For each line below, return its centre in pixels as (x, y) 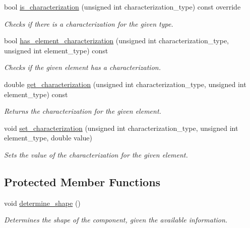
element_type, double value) (48, 138)
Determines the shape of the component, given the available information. (116, 220)
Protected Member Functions (82, 181)
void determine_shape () (42, 203)
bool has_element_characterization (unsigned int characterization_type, (116, 41)
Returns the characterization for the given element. (83, 111)
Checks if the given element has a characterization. (82, 67)
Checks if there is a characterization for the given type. (89, 23)
